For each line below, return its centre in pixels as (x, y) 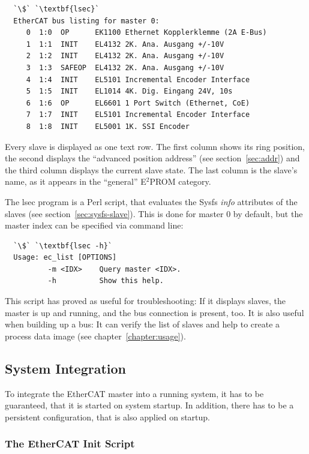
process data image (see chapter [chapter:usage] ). (95, 336)
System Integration (66, 368)
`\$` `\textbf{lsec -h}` (63, 246)
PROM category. (180, 181)
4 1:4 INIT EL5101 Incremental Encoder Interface (138, 79)
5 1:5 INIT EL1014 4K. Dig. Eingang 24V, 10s (129, 91)
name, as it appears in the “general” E (76, 181)
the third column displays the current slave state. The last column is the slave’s (151, 169)
